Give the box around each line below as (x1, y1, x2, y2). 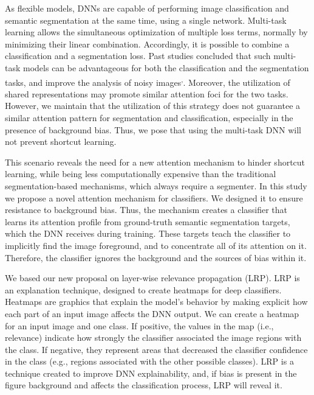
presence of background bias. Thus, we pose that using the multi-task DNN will (5, 123, 301, 136)
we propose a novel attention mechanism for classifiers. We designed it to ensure (5, 191, 303, 204)
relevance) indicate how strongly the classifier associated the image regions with (5, 331, 302, 344)
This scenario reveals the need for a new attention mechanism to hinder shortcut (5, 155, 305, 168)
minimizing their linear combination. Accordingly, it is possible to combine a (5, 37, 290, 50)
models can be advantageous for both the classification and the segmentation (23, 61, 309, 74)
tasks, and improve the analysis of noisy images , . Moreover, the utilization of (5, 74, 290, 88)
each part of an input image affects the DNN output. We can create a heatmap (5, 307, 299, 320)
